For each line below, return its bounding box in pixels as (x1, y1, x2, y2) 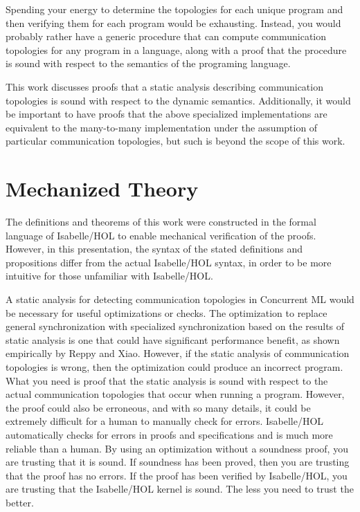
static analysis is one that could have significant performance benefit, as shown (6, 332, 340, 347)
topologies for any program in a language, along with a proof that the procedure (6, 42, 347, 57)
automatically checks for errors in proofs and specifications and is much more (6, 427, 333, 441)
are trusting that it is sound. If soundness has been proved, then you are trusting (6, 455, 350, 469)
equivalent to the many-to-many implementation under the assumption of (6, 120, 318, 134)
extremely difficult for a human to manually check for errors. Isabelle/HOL (6, 414, 324, 428)
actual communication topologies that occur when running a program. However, (6, 387, 345, 401)
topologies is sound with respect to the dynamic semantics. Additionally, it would (6, 93, 351, 107)
